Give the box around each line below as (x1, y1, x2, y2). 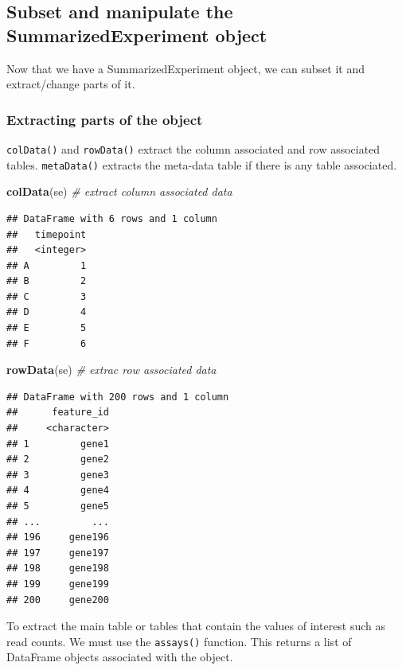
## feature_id (6, 407, 109, 419)
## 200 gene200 (6, 594, 109, 606)
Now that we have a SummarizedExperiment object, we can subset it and (6, 60, 365, 76)
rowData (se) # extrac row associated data (6, 361, 217, 378)
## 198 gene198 (6, 563, 109, 575)
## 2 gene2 (6, 454, 109, 465)
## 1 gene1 (6, 438, 109, 450)
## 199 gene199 (6, 578, 109, 590)
